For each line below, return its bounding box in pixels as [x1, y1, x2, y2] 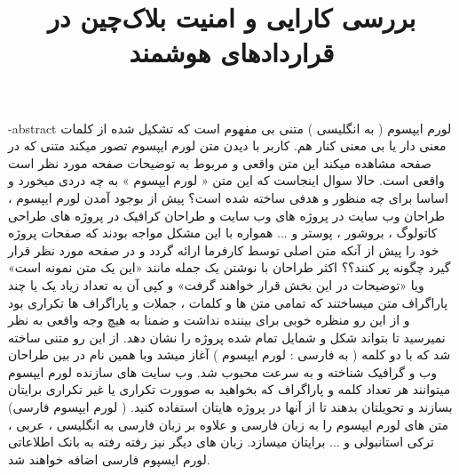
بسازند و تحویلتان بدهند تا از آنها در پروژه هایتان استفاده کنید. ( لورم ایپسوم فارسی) [8, 398, 453, 416]
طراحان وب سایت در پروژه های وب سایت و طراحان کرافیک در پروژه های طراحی [8, 205, 446, 224]
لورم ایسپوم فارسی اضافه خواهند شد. [8, 449, 210, 468]
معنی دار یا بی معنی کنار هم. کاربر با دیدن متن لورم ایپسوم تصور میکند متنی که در [8, 136, 447, 155]
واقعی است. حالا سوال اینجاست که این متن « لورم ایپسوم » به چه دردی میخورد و [8, 171, 445, 189]
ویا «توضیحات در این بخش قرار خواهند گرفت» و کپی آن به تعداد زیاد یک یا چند [8, 275, 424, 294]
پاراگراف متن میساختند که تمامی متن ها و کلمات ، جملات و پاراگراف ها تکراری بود [8, 293, 448, 311]
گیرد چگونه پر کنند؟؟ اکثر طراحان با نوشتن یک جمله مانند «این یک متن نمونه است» [8, 258, 451, 277]
